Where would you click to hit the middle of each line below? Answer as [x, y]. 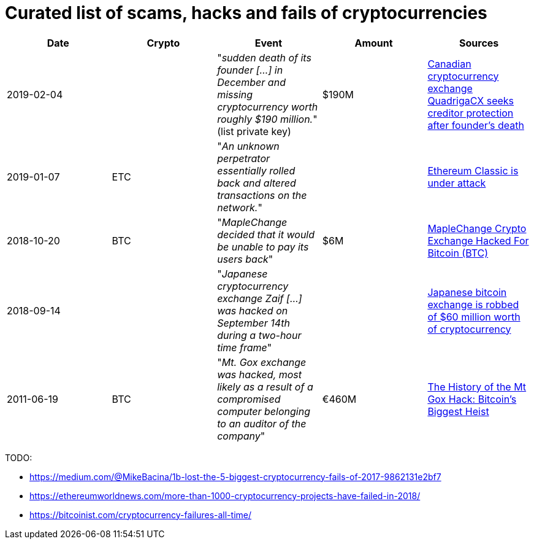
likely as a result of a [265, 387]
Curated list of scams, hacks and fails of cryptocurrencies [246, 13]
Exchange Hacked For [478, 240]
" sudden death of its [264, 57]
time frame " [245, 347]
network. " [240, 207]
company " [241, 436]
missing [235, 94]
